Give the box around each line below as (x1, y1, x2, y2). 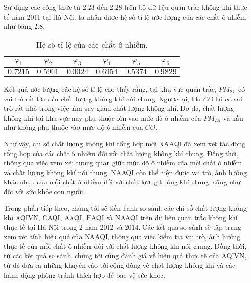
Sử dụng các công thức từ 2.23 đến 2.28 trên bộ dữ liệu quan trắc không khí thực (4, 2, 247, 12)
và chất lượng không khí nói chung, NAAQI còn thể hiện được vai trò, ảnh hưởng (4, 167, 247, 177)
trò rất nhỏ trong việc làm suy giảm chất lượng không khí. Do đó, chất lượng (4, 103, 234, 113)
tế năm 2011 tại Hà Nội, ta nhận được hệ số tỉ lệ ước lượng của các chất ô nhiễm (4, 11, 246, 21)
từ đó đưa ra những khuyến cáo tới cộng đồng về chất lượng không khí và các (4, 260, 235, 270)
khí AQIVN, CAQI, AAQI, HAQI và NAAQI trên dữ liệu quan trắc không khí (4, 212, 238, 222)
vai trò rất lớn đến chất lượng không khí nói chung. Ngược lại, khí (4, 93, 201, 103)
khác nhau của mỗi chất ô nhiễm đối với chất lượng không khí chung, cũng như (4, 177, 241, 187)
